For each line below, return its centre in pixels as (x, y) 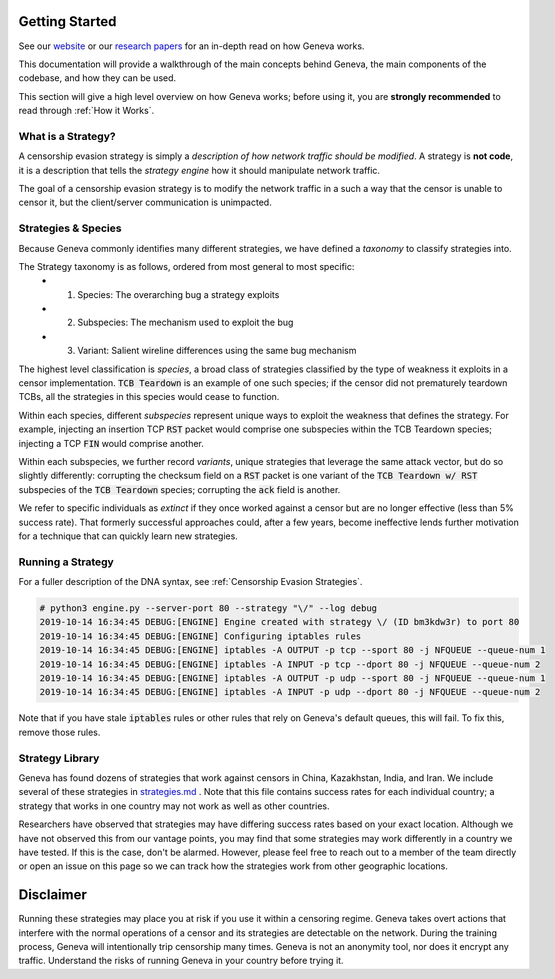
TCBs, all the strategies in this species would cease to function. (149, 397)
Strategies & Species (70, 228)
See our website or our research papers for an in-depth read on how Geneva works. (191, 46)
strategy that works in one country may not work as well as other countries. (174, 806)
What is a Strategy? (67, 136)
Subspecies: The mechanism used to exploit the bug (185, 322)
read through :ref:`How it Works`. (86, 111)
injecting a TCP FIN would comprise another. (111, 443)
